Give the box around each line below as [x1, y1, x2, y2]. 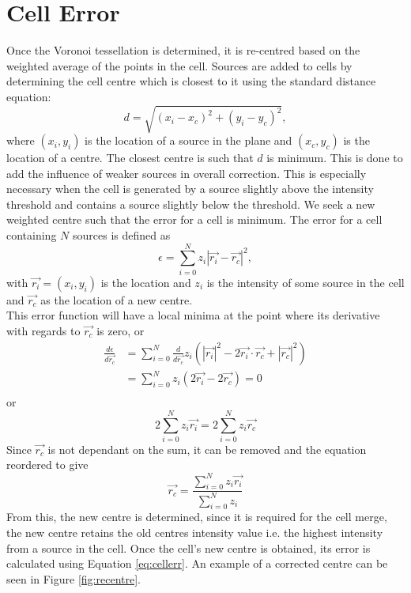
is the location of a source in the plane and [85, 132, 292, 149]
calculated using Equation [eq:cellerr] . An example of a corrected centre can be [6, 555, 388, 572]
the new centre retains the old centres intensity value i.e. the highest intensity [6, 524, 383, 541]
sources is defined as [72, 227, 171, 244]
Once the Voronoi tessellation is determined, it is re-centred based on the [6, 42, 360, 59]
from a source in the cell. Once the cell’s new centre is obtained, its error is [6, 539, 371, 556]
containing [6, 227, 57, 244]
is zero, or [96, 322, 145, 338]
